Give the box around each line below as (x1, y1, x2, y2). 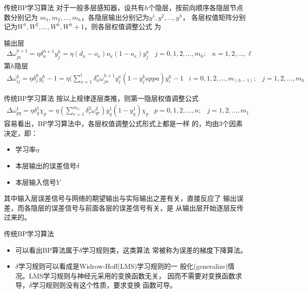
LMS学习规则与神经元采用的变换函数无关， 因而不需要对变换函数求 (29, 270, 242, 280)
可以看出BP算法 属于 (15, 244, 79, 255)
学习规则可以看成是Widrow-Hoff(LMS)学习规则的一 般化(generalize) (18, 261, 228, 271)
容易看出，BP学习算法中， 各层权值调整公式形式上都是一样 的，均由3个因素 (4, 118, 243, 129)
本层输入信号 (15, 177, 56, 187)
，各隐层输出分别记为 (81, 12, 149, 22)
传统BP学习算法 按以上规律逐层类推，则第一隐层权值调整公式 (4, 93, 199, 103)
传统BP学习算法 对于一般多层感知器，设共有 (4, 2, 145, 12)
